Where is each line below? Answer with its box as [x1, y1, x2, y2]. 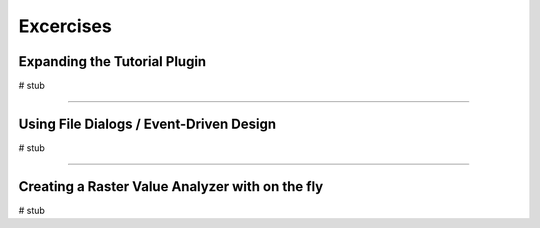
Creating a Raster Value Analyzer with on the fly [18, 178, 324, 195]
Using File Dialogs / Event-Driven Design [18, 115, 277, 132]
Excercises [18, 15, 112, 37]
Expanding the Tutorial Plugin [18, 53, 207, 70]
